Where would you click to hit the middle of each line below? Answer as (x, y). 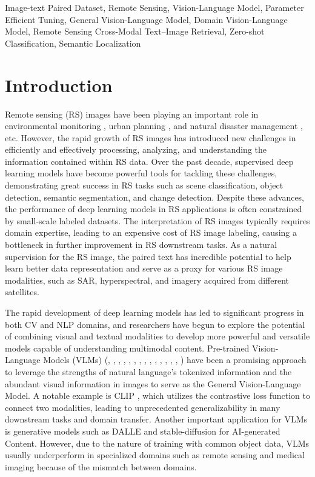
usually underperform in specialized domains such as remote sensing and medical (155, 455)
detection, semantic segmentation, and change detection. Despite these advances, (155, 197)
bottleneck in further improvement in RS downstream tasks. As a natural (141, 245)
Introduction (59, 85)
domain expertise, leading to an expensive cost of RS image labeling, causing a (151, 232)
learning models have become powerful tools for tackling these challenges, (141, 173)
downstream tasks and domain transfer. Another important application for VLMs (156, 419)
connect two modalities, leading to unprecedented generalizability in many (143, 407)
